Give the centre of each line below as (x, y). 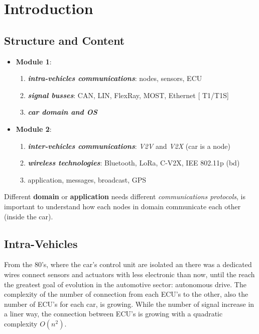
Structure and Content (64, 40)
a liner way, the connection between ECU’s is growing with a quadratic (113, 314)
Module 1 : (34, 61)
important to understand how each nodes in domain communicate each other (122, 206)
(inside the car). (29, 216)
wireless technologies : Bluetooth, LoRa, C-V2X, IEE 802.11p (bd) (134, 163)
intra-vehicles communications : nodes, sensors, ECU (115, 78)
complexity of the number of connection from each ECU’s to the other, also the (126, 294)
